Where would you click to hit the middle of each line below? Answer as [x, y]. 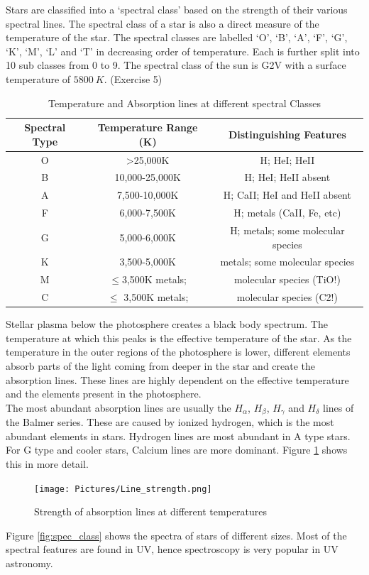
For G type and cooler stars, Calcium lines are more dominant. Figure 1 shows [177, 450]
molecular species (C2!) [287, 297]
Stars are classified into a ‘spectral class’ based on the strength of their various [177, 9]
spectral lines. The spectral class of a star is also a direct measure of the [163, 23]
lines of [338, 407]
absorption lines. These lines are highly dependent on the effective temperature [177, 379]
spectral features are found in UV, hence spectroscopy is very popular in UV [172, 549]
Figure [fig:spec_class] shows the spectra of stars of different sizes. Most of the [176, 535]
